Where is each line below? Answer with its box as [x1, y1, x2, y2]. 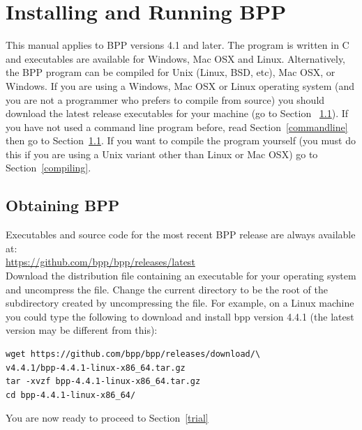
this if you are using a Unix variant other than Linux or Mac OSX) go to [6, 146, 318, 161]
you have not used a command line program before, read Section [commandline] [6, 119, 348, 134]
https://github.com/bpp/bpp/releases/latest [6, 254, 195, 269]
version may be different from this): [6, 323, 158, 337]
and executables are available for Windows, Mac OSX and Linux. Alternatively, [6, 51, 346, 66]
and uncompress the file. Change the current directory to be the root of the [6, 282, 328, 296]
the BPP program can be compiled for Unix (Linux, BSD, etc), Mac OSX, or [6, 65, 335, 79]
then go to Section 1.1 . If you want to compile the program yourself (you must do [6, 133, 356, 148]
